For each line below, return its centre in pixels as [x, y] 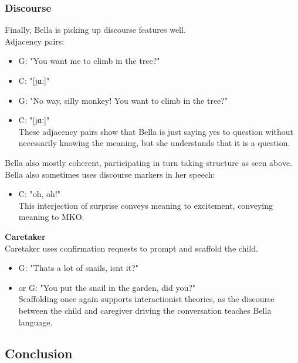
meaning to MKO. [51, 217]
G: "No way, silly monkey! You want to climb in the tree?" [123, 100]
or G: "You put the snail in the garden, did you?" [107, 287]
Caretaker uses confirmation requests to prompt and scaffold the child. [131, 248]
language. [35, 322]
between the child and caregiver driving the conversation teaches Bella [145, 310]
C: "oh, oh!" [39, 194]
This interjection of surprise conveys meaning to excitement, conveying [146, 205]
